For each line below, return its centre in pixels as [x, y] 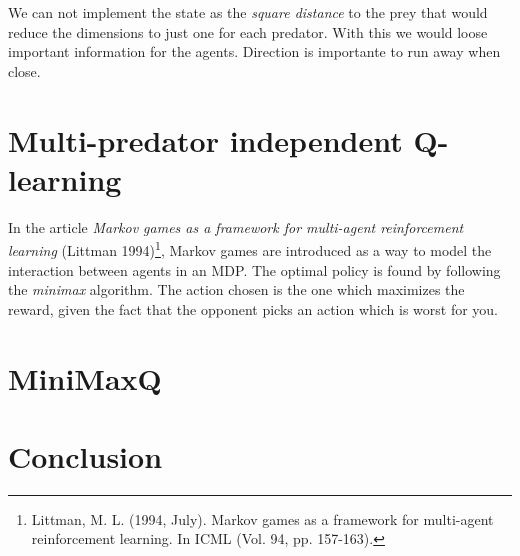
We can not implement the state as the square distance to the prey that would [248, 12]
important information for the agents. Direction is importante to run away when [254, 51]
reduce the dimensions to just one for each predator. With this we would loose [248, 31]
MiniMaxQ [85, 377]
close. [24, 70]
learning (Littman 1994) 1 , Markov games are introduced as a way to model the [250, 248]
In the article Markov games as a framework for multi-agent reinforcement [236, 226]
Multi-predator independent [205, 139]
